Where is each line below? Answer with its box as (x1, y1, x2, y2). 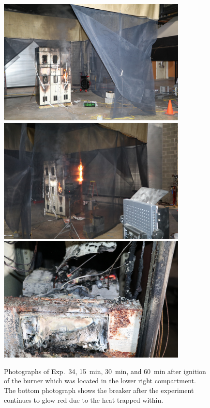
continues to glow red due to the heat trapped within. (4, 394, 164, 405)
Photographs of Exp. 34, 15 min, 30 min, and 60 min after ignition (4, 366, 206, 376)
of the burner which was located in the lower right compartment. (4, 375, 196, 386)
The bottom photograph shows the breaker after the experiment (4, 385, 194, 395)
